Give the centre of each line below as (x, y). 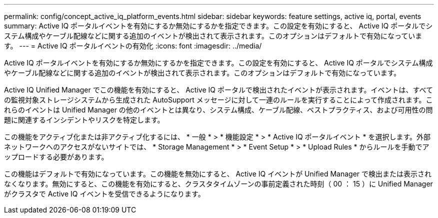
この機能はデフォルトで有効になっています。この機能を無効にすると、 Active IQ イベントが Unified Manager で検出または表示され (218, 174)
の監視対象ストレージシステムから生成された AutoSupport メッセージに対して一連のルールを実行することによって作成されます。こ (218, 100)
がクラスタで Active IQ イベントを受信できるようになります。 (104, 194)
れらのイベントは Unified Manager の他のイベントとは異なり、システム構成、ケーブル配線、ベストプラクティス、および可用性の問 (218, 110)
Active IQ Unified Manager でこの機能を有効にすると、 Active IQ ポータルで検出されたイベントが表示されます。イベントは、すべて (218, 90)
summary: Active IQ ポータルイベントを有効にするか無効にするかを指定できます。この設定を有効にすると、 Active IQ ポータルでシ (218, 26)
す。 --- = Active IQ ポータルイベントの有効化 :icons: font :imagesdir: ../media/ (133, 46)
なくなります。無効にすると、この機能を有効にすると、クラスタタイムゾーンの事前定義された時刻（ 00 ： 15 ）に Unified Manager (218, 184)
